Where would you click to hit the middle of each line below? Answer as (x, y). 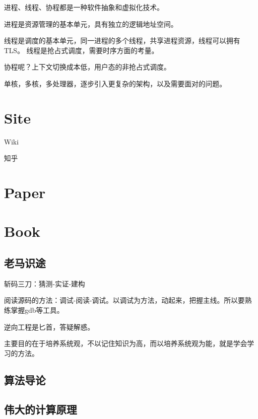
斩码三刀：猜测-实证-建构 (45, 283)
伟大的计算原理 (40, 409)
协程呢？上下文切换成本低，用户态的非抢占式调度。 (87, 67)
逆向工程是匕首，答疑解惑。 (49, 326)
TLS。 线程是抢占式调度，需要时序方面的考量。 (81, 50)
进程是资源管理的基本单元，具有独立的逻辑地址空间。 (91, 24)
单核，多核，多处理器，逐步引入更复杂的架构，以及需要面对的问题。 (115, 83)
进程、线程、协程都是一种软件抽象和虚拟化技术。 (84, 7)
